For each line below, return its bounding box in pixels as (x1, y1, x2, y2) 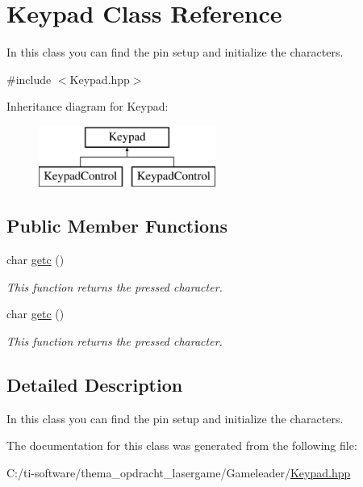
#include (6, 70, 52, 87)
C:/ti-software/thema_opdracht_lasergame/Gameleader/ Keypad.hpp (6, 464, 351, 481)
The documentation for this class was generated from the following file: (6, 437, 357, 454)
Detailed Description (6, 372, 183, 397)
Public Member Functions (6, 213, 227, 238)
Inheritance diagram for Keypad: (6, 98, 169, 115)
